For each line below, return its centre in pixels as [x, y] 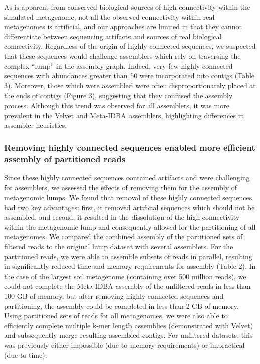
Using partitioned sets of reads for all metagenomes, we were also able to [116, 315]
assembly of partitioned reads [65, 159]
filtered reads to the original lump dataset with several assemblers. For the [119, 247]
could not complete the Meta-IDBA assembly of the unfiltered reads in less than [127, 286]
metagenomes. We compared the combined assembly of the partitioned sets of [123, 237]
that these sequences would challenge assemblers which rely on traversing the [122, 56]
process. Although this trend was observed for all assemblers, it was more [117, 105]
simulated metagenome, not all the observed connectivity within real [109, 16]
